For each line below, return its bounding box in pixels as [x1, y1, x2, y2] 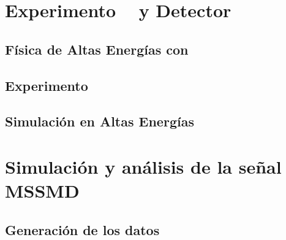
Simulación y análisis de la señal [5, 153, 282, 179]
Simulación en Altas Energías [5, 112, 194, 131]
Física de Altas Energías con [5, 39, 189, 58]
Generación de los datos [5, 220, 160, 239]
